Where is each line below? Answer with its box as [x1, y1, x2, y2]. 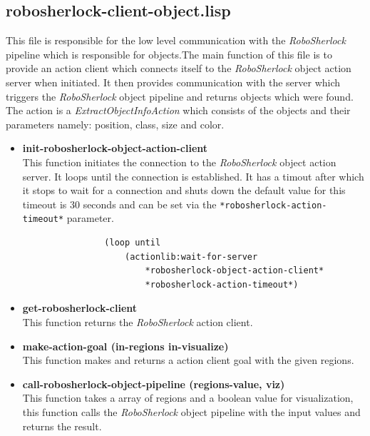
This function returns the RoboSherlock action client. [22, 315, 253, 330]
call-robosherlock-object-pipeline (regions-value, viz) [22, 376, 285, 391]
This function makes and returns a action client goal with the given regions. [22, 353, 354, 367]
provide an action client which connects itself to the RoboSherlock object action [6, 61, 351, 76]
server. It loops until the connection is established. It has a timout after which [22, 168, 364, 183]
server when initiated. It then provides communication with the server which [6, 74, 341, 89]
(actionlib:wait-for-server [124, 251, 258, 262]
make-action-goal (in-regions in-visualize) [22, 338, 229, 353]
